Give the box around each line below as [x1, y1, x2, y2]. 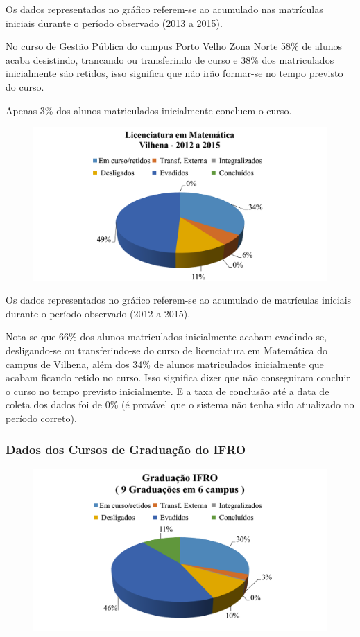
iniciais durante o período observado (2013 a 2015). [6, 15, 223, 30]
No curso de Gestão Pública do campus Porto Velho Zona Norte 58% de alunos [6, 39, 343, 53]
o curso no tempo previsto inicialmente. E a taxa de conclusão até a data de [6, 383, 329, 398]
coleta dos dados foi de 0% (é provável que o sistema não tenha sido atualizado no [6, 397, 354, 412]
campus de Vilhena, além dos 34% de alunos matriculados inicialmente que [6, 356, 324, 371]
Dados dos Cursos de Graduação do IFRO [6, 440, 246, 457]
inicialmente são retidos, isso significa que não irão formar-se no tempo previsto [6, 66, 343, 80]
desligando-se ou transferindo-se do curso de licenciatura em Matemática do [6, 343, 328, 358]
